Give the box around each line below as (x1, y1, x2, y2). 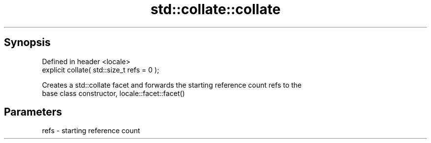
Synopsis (4, 36, 51, 49)
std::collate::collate (150, 1, 281, 18)
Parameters (4, 106, 62, 119)
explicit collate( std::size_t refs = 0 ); (42, 65, 159, 74)
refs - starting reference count (42, 126, 140, 135)
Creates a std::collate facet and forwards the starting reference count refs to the (42, 80, 302, 89)
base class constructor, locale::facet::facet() (42, 89, 185, 97)
